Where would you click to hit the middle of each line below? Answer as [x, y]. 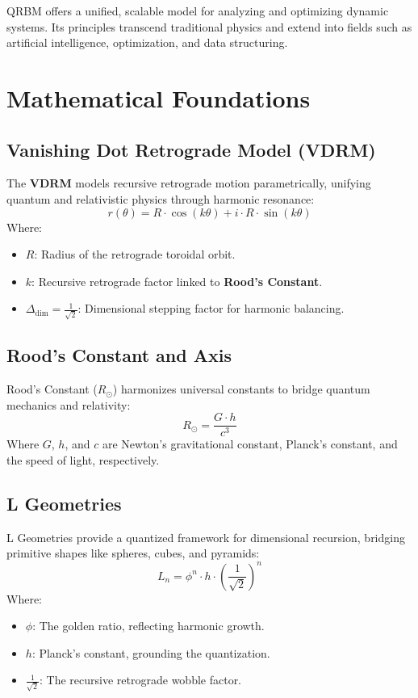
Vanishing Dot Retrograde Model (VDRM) [191, 149]
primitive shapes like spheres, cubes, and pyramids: [133, 553]
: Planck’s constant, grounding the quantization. [151, 652]
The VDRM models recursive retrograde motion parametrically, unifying [189, 183]
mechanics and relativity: [69, 404]
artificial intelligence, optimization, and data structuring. [147, 42]
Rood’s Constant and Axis [119, 355]
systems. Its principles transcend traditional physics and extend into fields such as [209, 26]
